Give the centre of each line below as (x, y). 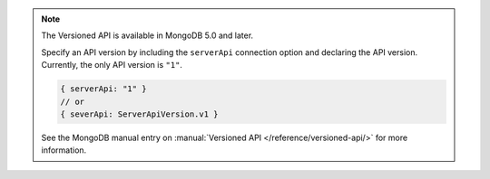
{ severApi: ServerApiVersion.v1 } (139, 114)
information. (64, 150)
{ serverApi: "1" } (103, 89)
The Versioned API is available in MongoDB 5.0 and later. (147, 35)
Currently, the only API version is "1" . (112, 65)
